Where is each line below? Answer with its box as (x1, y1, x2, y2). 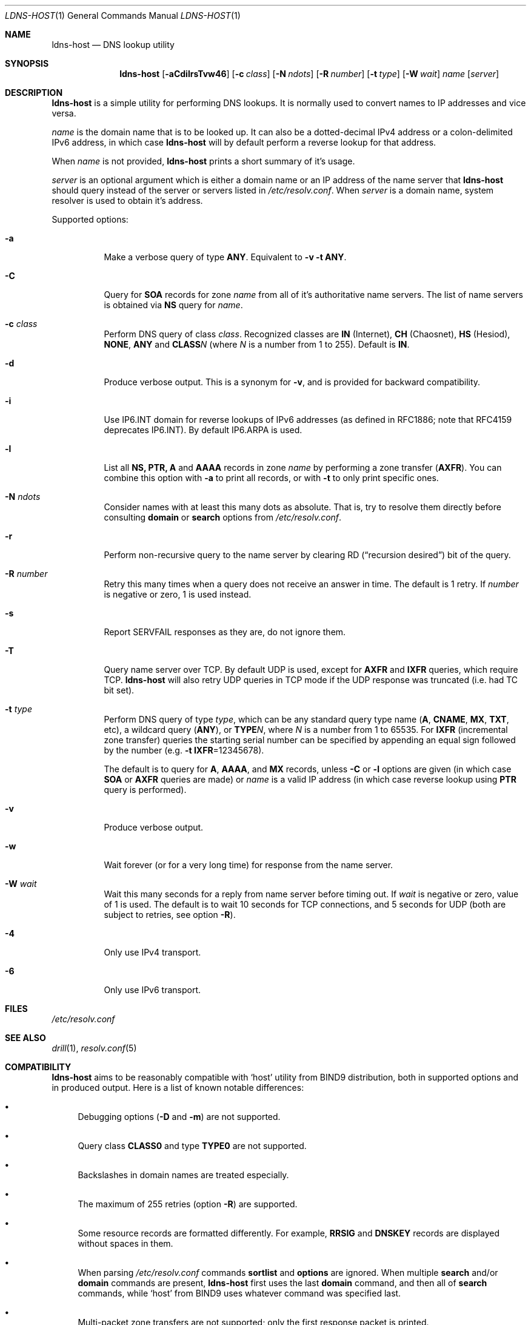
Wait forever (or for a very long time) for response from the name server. (104, 860, 393, 870)
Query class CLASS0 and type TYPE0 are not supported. (78, 1141, 307, 1151)
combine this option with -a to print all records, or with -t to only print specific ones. (104, 473, 439, 483)
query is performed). (104, 784, 187, 795)
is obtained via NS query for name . (104, 300, 243, 310)
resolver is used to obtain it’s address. (52, 195, 203, 206)
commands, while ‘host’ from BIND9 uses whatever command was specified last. (78, 1288, 401, 1298)
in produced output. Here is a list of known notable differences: (52, 1082, 304, 1093)
